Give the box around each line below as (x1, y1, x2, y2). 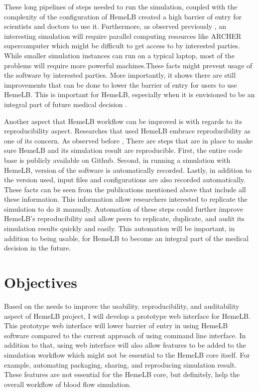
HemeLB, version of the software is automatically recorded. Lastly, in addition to (4, 164, 252, 175)
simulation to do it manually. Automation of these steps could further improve (4, 203, 243, 214)
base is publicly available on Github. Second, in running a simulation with (4, 154, 231, 165)
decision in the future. (4, 243, 71, 253)
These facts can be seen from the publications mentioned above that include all (4, 184, 246, 194)
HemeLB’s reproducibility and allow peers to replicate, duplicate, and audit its (4, 213, 245, 224)
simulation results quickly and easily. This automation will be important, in (4, 223, 235, 234)
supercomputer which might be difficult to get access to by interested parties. (4, 40, 240, 51)
